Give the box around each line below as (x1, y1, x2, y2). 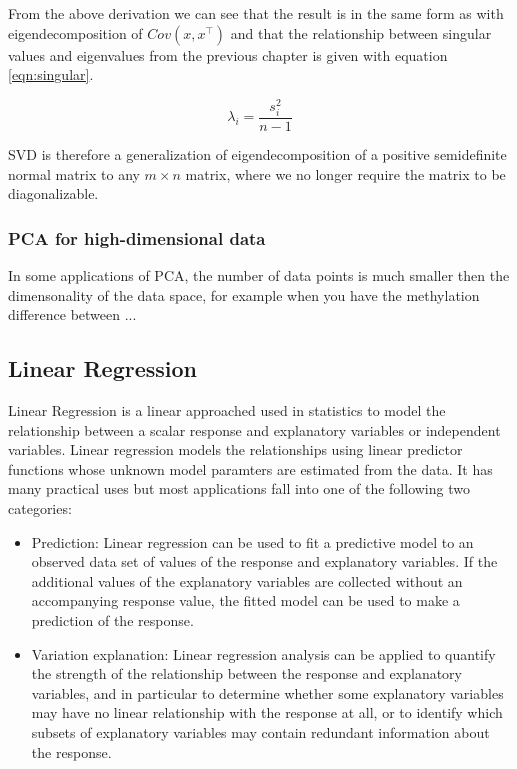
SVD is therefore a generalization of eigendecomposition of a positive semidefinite (8, 144, 507, 165)
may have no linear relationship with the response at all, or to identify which (31, 702, 503, 723)
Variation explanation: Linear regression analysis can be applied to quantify (31, 643, 496, 664)
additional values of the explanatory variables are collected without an (31, 570, 463, 591)
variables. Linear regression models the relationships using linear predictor (8, 439, 463, 460)
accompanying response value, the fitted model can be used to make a (31, 590, 460, 611)
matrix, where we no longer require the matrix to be (185, 163, 506, 184)
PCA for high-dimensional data (8, 225, 266, 250)
